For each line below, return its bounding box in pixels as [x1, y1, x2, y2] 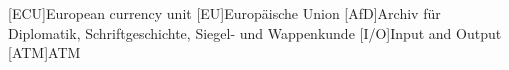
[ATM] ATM [8, 42, 81, 63]
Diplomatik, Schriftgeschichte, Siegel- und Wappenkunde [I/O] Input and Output [8, 22, 502, 43]
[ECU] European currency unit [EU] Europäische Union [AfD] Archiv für [8, 3, 441, 23]
